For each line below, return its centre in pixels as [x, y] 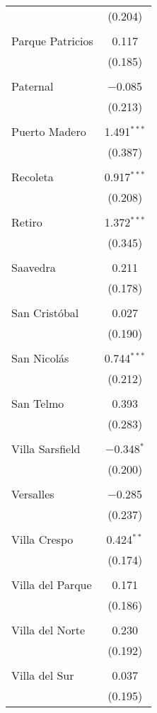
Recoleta [33, 177]
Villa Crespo [42, 539]
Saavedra [34, 267]
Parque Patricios [52, 41]
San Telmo [38, 403]
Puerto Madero [49, 131]
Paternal [33, 86]
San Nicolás [40, 358]
